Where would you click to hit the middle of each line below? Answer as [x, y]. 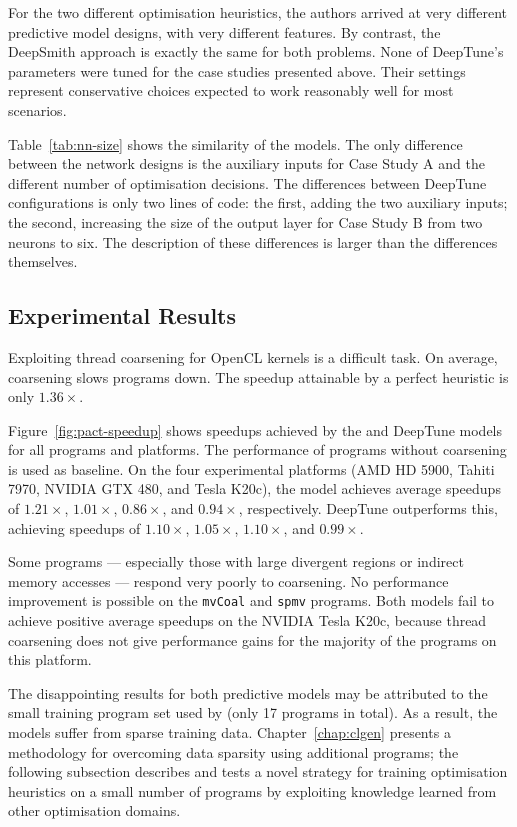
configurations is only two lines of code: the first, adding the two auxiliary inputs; [258, 202]
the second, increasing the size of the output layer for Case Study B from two [245, 221]
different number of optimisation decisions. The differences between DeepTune [247, 182]
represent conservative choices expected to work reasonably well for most [231, 90]
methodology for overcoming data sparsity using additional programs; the [233, 751]
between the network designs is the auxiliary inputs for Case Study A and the [246, 163]
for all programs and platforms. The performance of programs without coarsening [257, 449]
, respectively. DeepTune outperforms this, [368, 508]
